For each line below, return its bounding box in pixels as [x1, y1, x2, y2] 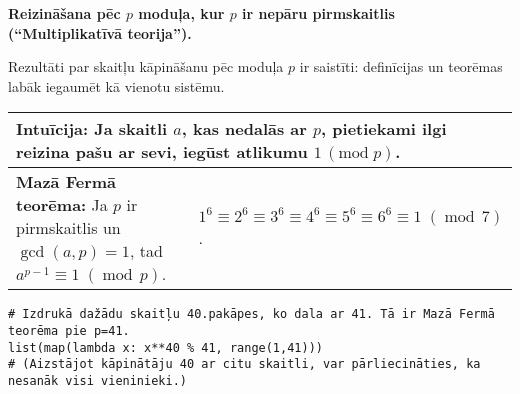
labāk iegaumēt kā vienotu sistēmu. [8, 75, 225, 96]
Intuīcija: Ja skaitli [16, 117, 168, 141]
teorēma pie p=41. [8, 324, 130, 339]
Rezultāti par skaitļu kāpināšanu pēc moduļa [8, 56, 284, 77]
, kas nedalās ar [181, 117, 307, 141]
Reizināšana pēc [8, 3, 121, 23]
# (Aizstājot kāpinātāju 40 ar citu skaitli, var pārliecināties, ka [8, 357, 481, 372]
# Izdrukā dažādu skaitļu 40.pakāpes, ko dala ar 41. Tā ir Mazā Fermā [8, 307, 495, 322]
